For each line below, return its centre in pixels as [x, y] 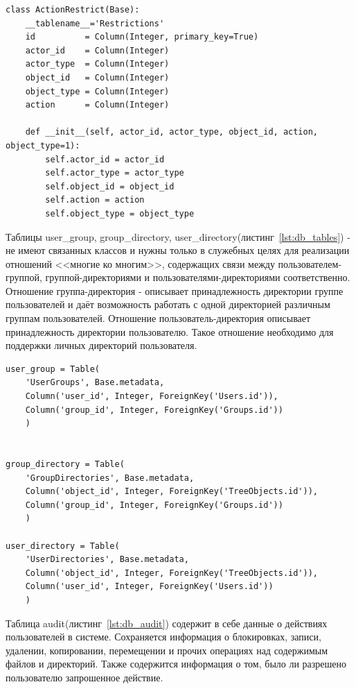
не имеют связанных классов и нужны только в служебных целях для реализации [178, 250]
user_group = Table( [53, 369]
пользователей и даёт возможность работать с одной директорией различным [168, 304]
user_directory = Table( [63, 546]
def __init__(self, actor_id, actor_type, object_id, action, [172, 132]
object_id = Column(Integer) [97, 77]
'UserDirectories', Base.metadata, [107, 560]
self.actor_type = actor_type [115, 173]
